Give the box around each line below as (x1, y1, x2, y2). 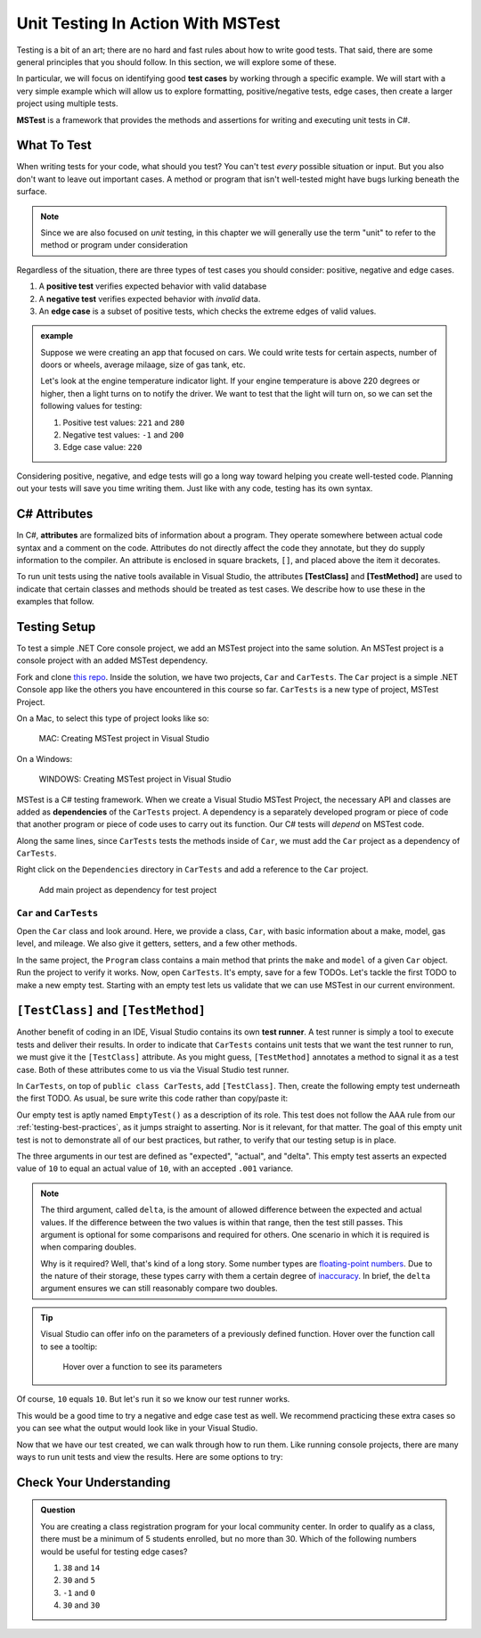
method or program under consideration (40, 240, 189, 250)
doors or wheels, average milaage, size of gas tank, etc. (40, 359, 246, 370)
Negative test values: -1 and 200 (62, 430, 184, 440)
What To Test (16, 138, 93, 153)
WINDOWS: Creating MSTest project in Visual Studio (38, 774, 232, 784)
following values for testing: (40, 401, 143, 412)
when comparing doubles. (40, 1241, 137, 1252)
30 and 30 (62, 1600, 101, 1610)
